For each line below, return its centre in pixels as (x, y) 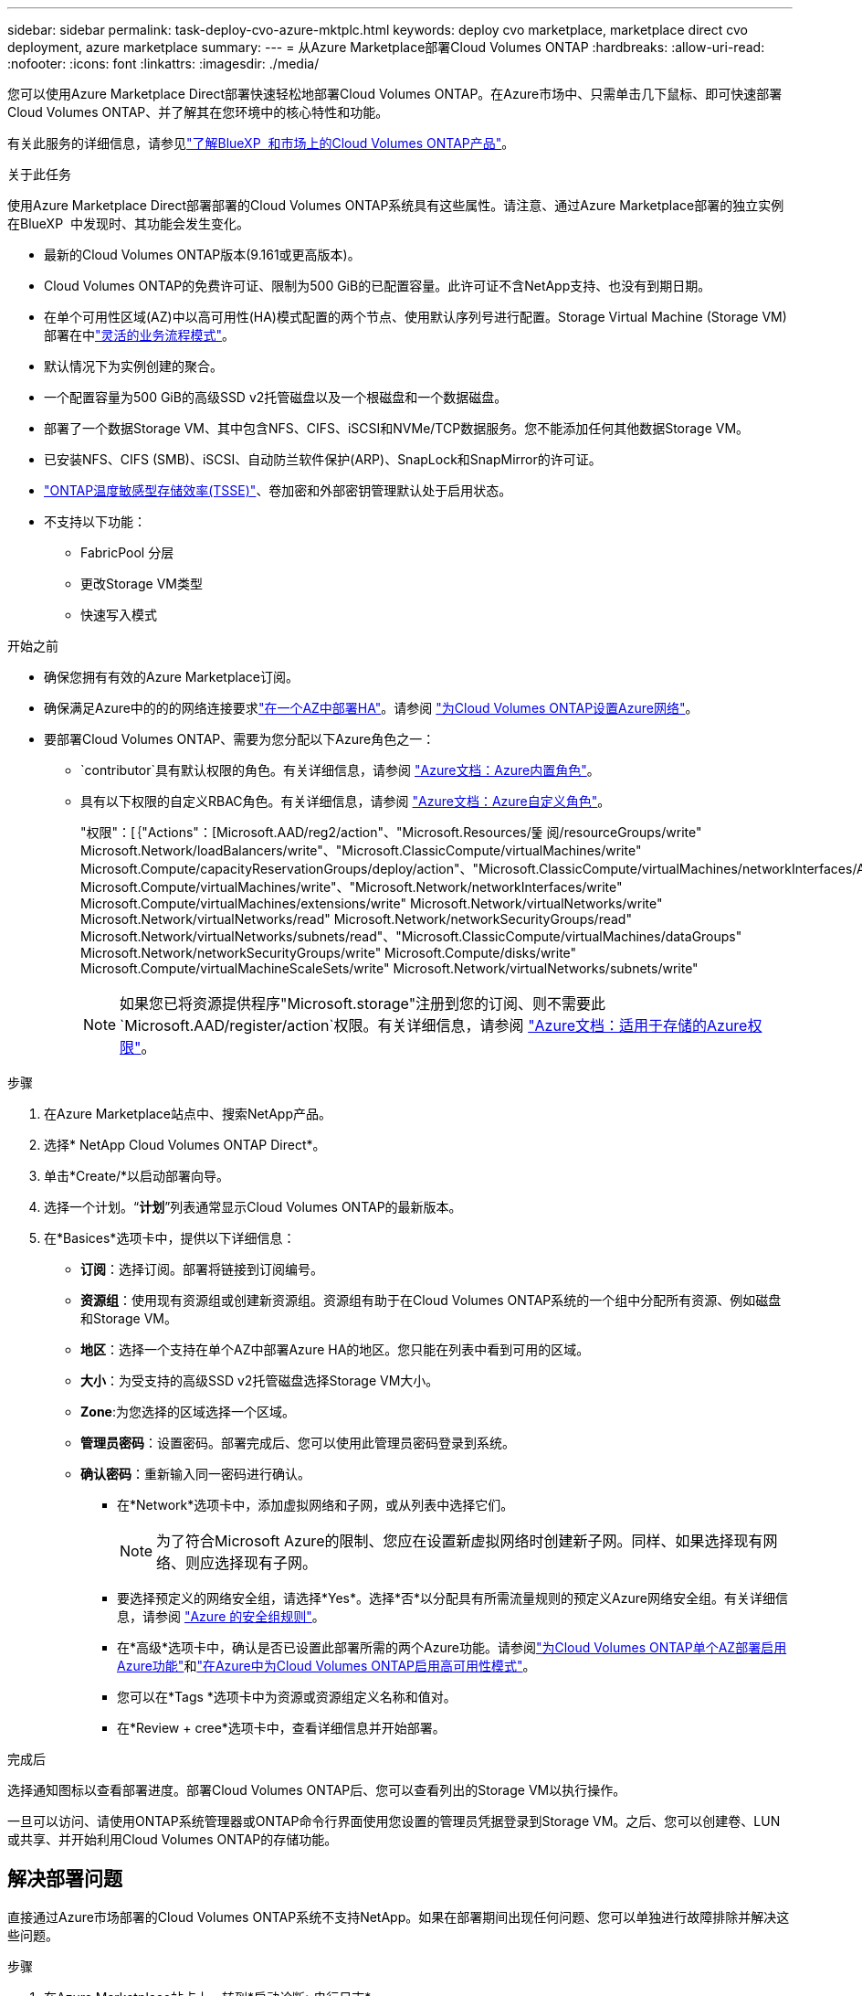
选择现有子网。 (266, 1563)
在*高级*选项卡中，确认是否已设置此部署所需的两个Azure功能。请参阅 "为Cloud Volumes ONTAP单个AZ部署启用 (452, 1647)
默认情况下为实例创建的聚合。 (133, 366)
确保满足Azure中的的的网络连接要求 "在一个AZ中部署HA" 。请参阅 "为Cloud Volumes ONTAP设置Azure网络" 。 (371, 708)
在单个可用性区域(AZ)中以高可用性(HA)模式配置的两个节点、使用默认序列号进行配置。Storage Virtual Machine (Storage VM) (415, 317)
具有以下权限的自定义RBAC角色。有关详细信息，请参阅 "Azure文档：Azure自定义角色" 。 (346, 801)
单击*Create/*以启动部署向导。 (137, 1176)
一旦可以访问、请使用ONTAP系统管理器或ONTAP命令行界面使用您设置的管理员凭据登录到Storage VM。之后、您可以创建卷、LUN (394, 1821)
